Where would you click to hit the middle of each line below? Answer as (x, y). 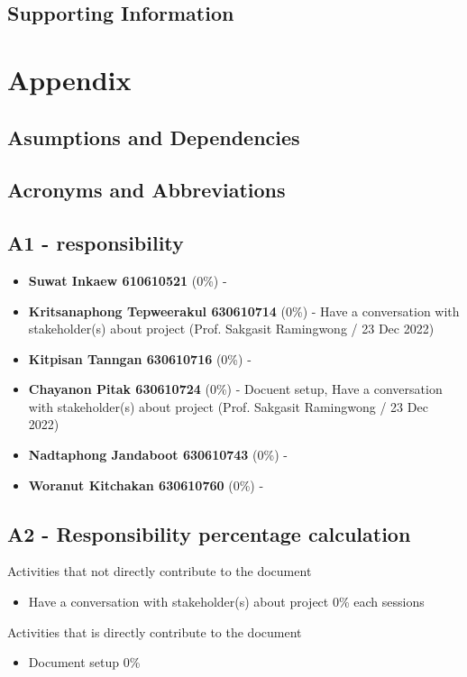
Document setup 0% (84, 662)
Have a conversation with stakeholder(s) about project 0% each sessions (226, 602)
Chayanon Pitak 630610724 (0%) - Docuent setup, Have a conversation (235, 389)
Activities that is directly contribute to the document (155, 631)
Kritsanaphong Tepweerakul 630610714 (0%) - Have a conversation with (244, 311)
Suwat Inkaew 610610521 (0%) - (128, 280)
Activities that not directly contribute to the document (160, 571)
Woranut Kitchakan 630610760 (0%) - (146, 485)
